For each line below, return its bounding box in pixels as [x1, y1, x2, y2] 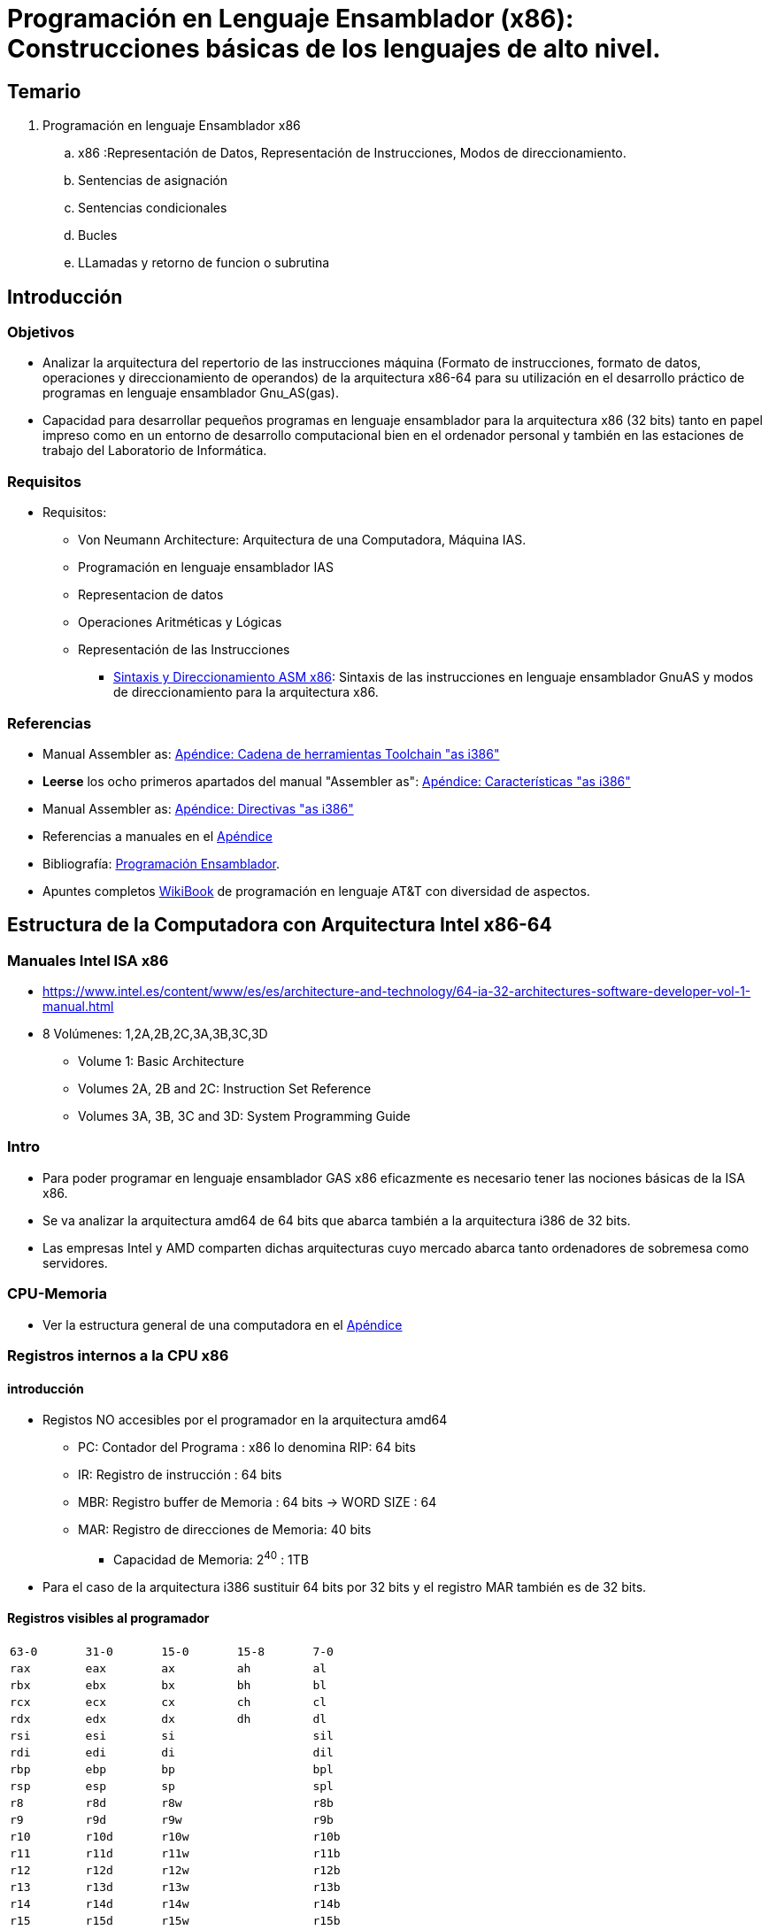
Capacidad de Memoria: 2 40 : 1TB [113, 1549, 309, 1567]
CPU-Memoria [7, 1285, 107, 1303]
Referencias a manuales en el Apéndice [42, 828, 273, 844]
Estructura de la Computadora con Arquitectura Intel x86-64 [7, 914, 552, 937]
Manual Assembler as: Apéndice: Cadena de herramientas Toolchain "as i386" [42, 745, 500, 761]
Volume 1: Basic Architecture [78, 1054, 244, 1069]
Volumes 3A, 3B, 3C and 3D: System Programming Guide [78, 1108, 411, 1124]
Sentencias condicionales [78, 200, 227, 216]
